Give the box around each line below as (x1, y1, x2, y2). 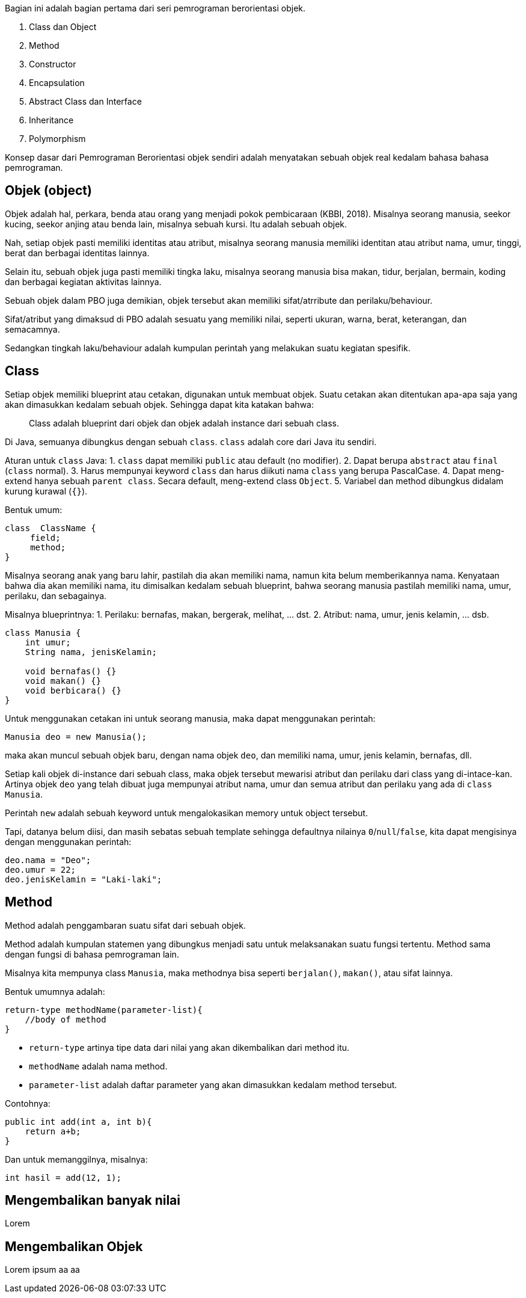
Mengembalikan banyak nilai (5, 1192, 181, 1208)
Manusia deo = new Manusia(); (5, 731, 147, 742)
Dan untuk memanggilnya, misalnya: (5, 1154, 148, 1164)
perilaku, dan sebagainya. (5, 590, 107, 601)
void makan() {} (25, 675, 102, 686)
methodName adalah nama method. (29, 1060, 168, 1071)
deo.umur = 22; (5, 864, 76, 875)
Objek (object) (5, 183, 92, 198)
